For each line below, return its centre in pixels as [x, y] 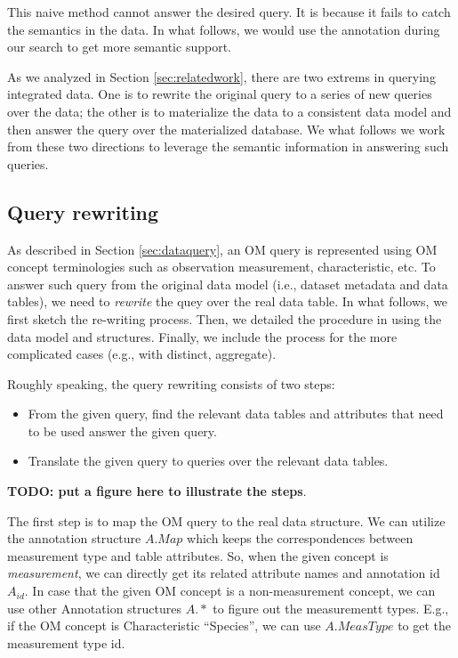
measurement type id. [66, 642]
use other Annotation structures [94, 608]
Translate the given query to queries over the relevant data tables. [208, 461]
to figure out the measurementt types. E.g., [331, 608]
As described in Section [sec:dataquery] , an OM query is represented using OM [222, 249]
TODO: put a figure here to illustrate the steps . [157, 491]
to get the [425, 626]
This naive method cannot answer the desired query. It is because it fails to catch [229, 12]
